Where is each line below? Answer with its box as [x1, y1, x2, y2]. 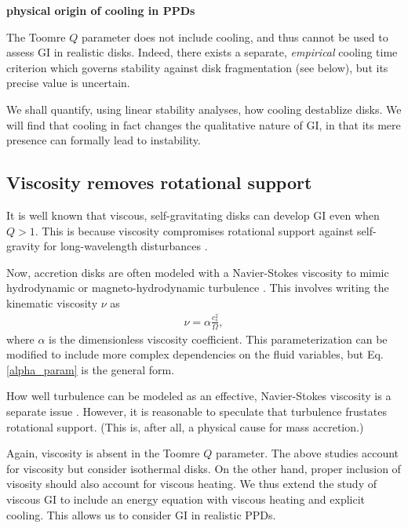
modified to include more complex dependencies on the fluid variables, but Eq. [6, 346, 384, 362]
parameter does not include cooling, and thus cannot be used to [81, 28, 388, 45]
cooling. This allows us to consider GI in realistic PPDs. [6, 506, 276, 523]
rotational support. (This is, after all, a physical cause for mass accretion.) [6, 418, 364, 435]
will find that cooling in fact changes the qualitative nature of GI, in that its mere [6, 116, 401, 133]
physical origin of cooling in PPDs [6, 2, 195, 18]
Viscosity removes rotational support [6, 170, 312, 195]
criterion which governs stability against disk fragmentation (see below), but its [6, 59, 388, 75]
